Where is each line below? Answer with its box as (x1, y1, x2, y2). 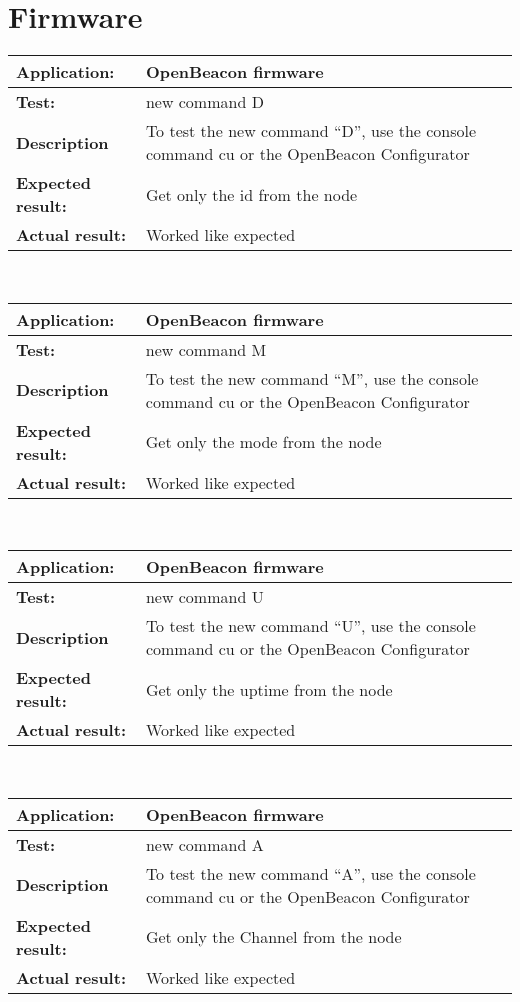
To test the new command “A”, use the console (145, 861, 476, 885)
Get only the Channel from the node (145, 925, 402, 949)
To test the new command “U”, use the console (145, 614, 476, 638)
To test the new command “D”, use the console (145, 119, 477, 143)
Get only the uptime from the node (145, 677, 393, 701)
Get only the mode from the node (145, 430, 382, 454)
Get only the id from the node (145, 182, 358, 206)
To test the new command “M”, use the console (145, 366, 479, 390)
